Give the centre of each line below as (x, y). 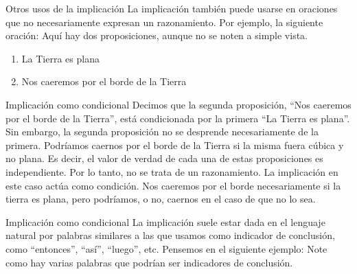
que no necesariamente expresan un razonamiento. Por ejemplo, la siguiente (164, 22)
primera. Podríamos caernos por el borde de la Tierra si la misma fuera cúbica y (175, 145)
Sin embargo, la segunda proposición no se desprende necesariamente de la (162, 132)
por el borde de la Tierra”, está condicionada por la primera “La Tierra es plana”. (178, 118)
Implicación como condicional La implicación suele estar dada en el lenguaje (165, 221)
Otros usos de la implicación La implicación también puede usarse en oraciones (172, 8)
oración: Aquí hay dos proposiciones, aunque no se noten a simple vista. (157, 35)
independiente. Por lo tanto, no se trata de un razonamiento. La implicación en (172, 171)
